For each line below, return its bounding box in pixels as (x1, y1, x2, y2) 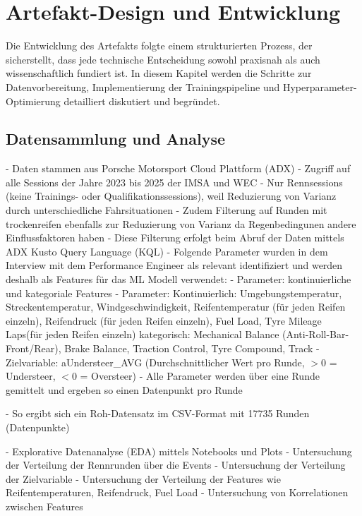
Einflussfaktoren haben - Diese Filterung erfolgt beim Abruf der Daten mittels (6, 230, 344, 245)
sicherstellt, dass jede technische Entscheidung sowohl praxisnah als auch (6, 52, 320, 66)
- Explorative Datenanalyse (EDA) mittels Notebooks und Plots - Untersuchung (6, 443, 352, 458)
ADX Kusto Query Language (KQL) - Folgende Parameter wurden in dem (6, 244, 328, 258)
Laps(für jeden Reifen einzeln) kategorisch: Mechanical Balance (6, 327, 279, 342)
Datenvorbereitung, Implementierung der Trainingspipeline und (6, 79, 280, 94)
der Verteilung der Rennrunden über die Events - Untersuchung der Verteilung (6, 457, 346, 472)
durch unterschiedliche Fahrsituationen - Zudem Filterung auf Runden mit (6, 203, 327, 217)
